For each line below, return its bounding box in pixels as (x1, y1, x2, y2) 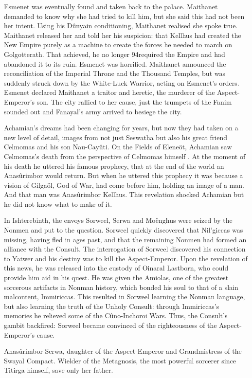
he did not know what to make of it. (4, 198, 112, 209)
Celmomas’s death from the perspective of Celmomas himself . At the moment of (4, 151, 246, 161)
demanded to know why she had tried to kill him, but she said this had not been (4, 11, 245, 21)
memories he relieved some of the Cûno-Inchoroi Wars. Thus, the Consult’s (4, 310, 228, 321)
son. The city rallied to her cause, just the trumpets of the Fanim (36, 96, 232, 107)
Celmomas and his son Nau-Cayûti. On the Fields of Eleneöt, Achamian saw (4, 142, 232, 152)
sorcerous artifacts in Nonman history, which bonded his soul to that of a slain (4, 282, 238, 292)
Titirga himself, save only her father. (4, 365, 113, 375)
